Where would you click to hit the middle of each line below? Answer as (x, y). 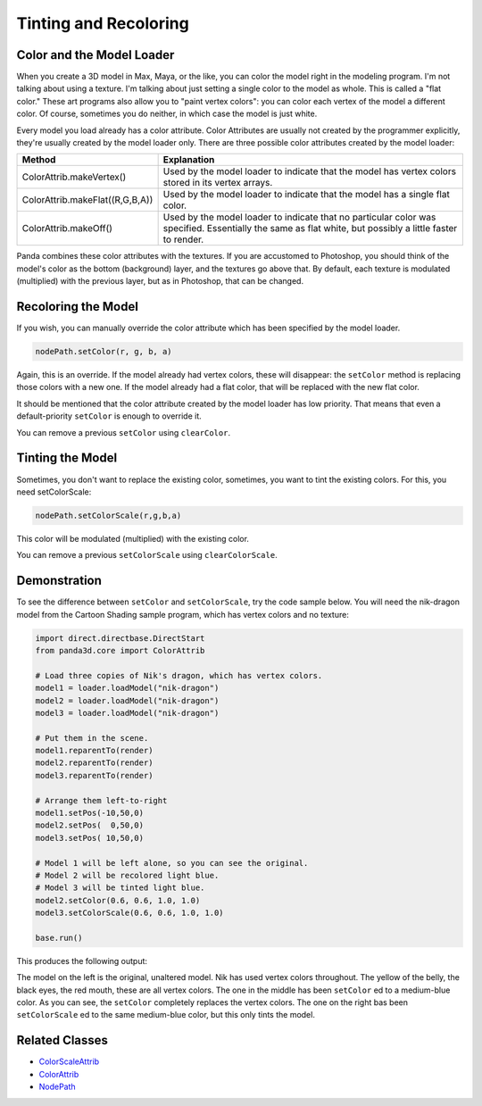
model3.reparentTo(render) (94, 775)
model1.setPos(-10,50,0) (90, 813)
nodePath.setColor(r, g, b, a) (104, 352)
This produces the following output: (82, 960)
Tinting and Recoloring (103, 23)
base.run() (59, 938)
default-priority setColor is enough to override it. (109, 416)
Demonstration (59, 581)
